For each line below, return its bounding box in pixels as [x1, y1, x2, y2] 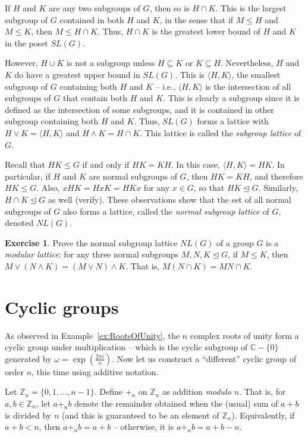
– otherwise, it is [113, 420, 174, 433]
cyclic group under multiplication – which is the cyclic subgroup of [5, 341, 248, 353]
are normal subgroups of [89, 169, 177, 182]
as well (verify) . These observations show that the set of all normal [48, 193, 291, 205]
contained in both [59, 13, 124, 26]
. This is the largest [215, 2, 287, 14]
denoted [5, 216, 34, 229]
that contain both [62, 92, 128, 104]
